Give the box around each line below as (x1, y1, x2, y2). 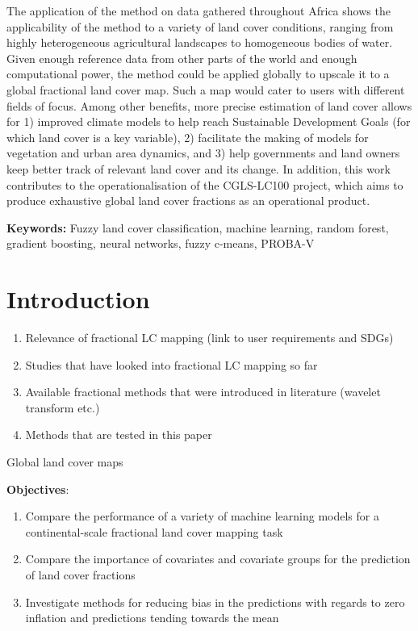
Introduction (6, 282, 150, 315)
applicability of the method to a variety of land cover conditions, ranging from (6, 18, 394, 35)
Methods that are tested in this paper (25, 426, 212, 443)
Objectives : (6, 480, 69, 497)
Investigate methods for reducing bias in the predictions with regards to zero (25, 593, 405, 610)
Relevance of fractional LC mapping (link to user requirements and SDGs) (25, 329, 394, 346)
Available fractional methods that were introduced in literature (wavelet (25, 383, 381, 400)
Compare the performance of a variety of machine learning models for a (25, 508, 379, 524)
